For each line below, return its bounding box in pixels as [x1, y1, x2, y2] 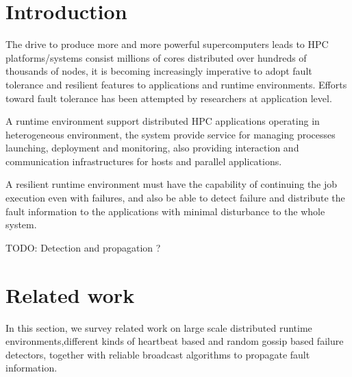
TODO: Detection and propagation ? [5, 240, 161, 254]
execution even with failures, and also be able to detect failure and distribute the [5, 191, 345, 205]
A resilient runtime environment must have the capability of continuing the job [5, 177, 338, 191]
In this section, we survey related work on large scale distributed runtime [5, 320, 312, 335]
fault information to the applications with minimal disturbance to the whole [5, 204, 325, 218]
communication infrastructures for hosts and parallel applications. [5, 154, 282, 168]
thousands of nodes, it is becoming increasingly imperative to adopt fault [5, 64, 312, 78]
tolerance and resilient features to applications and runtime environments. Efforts [5, 77, 347, 91]
